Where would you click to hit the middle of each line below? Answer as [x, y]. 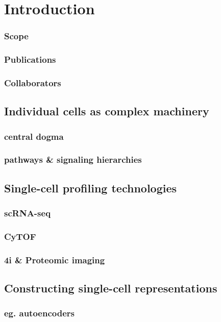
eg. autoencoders [39, 313]
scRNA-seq [28, 213]
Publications [30, 59]
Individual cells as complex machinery [107, 111]
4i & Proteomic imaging [55, 259]
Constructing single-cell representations [111, 288]
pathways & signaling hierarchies [73, 159]
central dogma [34, 136]
